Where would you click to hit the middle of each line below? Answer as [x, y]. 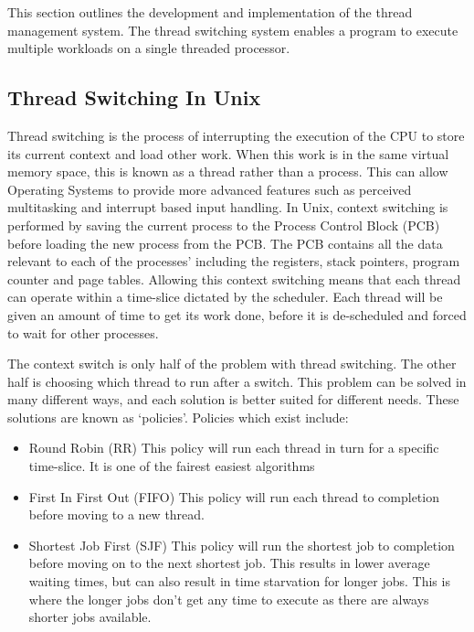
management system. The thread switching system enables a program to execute [233, 30]
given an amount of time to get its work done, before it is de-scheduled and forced [237, 314]
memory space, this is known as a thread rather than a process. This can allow [228, 171]
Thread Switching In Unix [134, 97]
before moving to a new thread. [116, 514]
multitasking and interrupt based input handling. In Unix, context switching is [228, 207]
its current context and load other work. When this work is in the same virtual [228, 153]
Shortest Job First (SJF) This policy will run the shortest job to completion [242, 545]
